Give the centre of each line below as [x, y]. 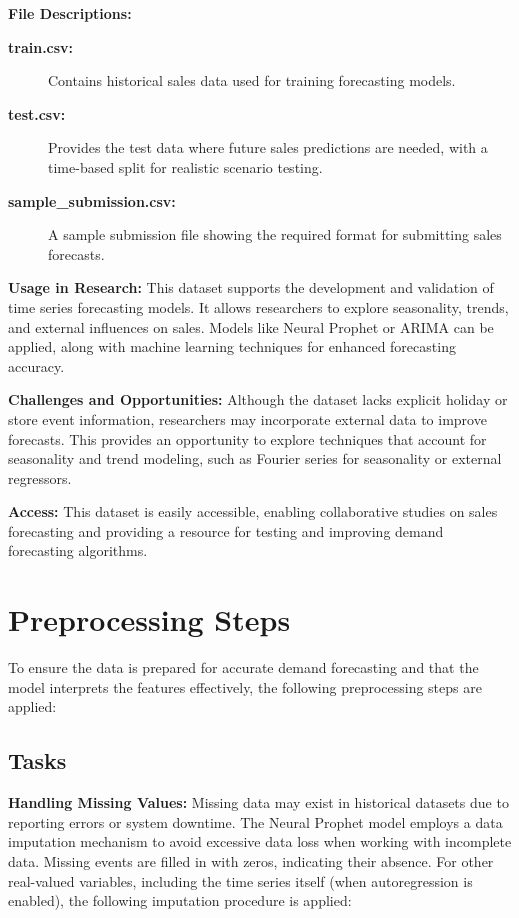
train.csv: [41, 46]
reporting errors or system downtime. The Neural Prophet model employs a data [255, 821]
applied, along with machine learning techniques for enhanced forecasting [232, 346]
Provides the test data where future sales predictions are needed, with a [268, 147]
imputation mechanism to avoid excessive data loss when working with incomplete [260, 841]
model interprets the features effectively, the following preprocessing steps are [245, 686]
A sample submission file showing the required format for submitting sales [275, 234]
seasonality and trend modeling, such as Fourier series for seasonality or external [255, 458]
